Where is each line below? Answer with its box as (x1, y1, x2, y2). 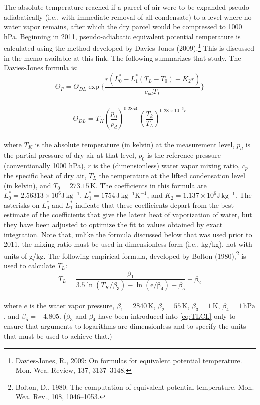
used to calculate (4, 260, 55, 271)
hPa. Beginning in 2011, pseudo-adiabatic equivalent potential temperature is (4, 31, 241, 41)
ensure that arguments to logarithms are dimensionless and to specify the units (4, 321, 246, 331)
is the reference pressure (147, 149, 221, 160)
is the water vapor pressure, (29, 300, 115, 310)
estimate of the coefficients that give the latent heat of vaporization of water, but (4, 209, 252, 220)
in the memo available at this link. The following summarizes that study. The (4, 52, 241, 63)
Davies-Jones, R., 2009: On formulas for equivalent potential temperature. (15, 355, 242, 365)
